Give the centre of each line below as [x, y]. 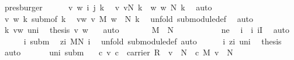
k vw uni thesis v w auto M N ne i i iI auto [147, 30]
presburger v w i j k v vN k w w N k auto [108, 7]
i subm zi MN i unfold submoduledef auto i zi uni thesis [153, 41]
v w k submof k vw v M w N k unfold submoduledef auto [129, 18]
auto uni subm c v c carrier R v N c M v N [119, 52]
